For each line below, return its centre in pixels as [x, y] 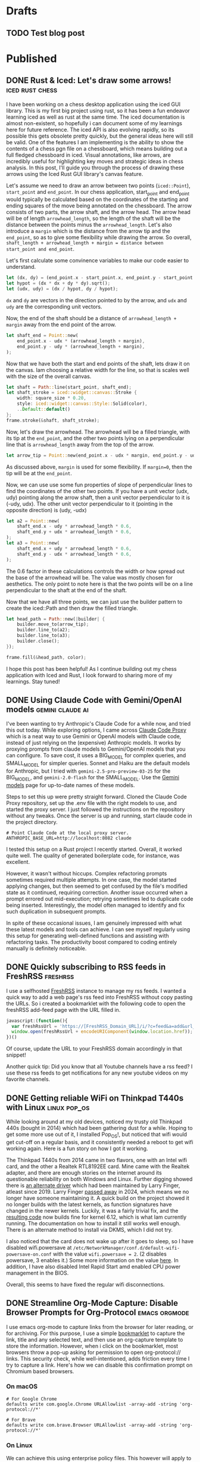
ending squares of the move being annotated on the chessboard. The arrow [99, 206]
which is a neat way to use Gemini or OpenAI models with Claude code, [94, 736]
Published [32, 58]
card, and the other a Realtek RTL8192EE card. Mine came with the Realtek [98, 1166]
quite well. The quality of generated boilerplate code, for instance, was [93, 855]
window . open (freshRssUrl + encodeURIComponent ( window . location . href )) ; [102, 1032]
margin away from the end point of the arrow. [61, 324]
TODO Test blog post [46, 33]
